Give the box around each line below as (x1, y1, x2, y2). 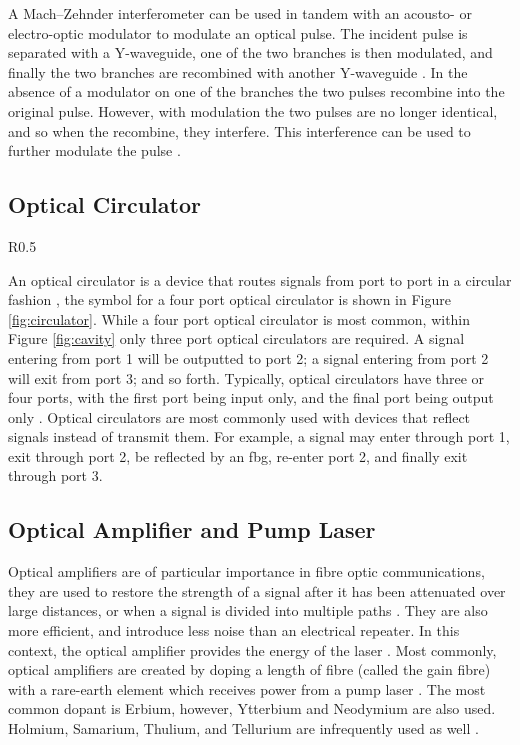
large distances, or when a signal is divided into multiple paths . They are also (8, 600, 488, 621)
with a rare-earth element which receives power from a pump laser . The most (8, 678, 486, 699)
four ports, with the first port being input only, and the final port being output (8, 387, 494, 408)
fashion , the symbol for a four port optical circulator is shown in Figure (8, 289, 451, 310)
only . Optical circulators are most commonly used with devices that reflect (8, 406, 471, 427)
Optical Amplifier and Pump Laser (8, 514, 376, 545)
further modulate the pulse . (8, 140, 181, 161)
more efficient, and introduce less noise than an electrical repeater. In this (8, 620, 460, 641)
